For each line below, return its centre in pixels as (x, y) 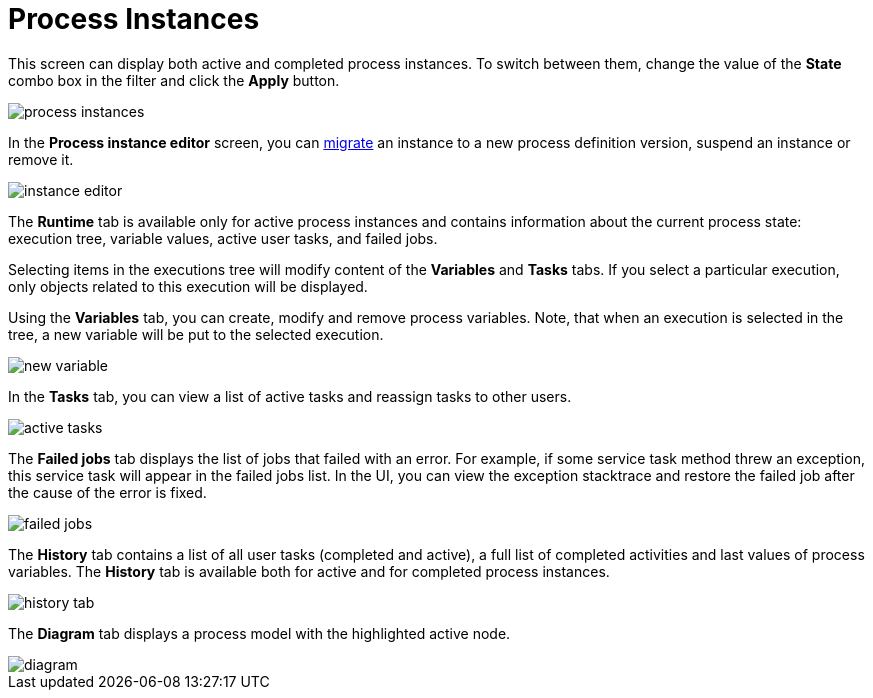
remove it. (41, 159)
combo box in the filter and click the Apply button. (174, 80)
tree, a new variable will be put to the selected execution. (196, 334)
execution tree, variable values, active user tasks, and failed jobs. (223, 238)
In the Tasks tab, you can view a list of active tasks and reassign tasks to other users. (290, 396)
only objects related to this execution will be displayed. (188, 286)
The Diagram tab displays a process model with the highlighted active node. (259, 633)
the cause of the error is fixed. (107, 492)
